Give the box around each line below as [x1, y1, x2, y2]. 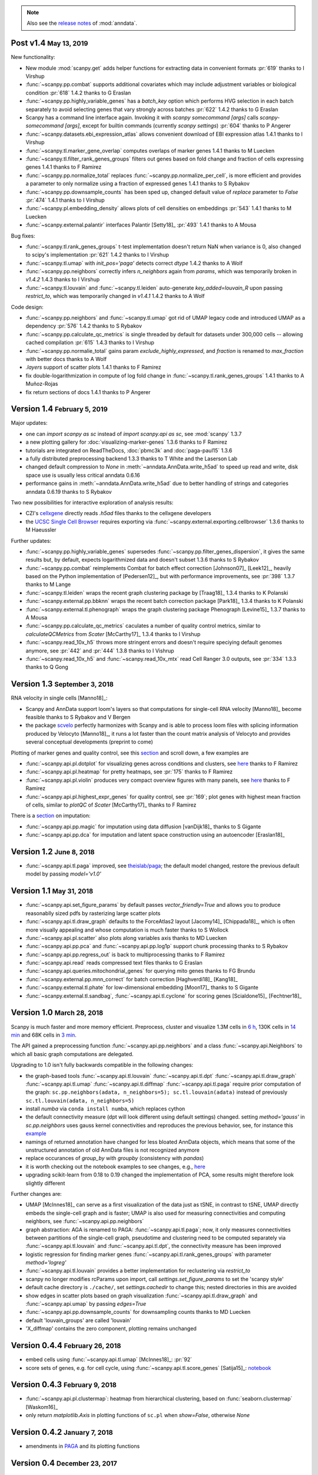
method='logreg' [25, 1259, 67, 1266]
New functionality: [11, 54, 55, 61]
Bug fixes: [11, 232, 35, 239]
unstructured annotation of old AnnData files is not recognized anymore [25, 1146, 200, 1153]
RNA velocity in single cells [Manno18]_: [11, 694, 108, 702]
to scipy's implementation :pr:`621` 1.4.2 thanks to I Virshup [25, 251, 169, 258]
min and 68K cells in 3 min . [11, 1031, 77, 1038]
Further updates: [11, 537, 52, 544]
